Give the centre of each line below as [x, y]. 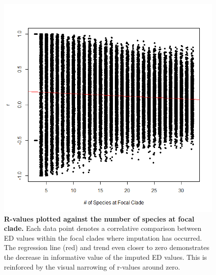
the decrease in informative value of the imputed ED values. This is [106, 257]
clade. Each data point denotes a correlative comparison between [103, 228]
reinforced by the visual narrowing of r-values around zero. [92, 266]
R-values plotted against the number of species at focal [99, 218]
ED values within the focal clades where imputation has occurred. [103, 237]
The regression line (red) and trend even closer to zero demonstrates [107, 247]
